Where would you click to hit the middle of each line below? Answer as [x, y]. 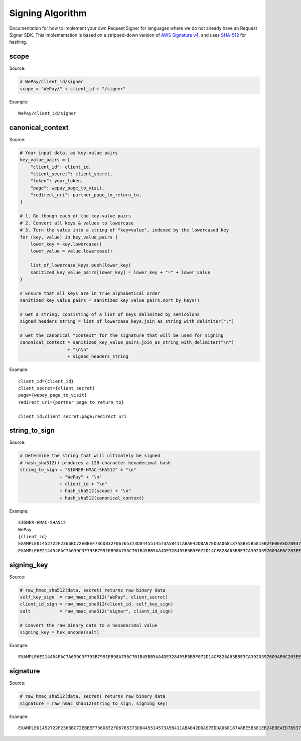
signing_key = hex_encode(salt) [60, 632]
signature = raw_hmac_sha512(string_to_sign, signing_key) [94, 703]
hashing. [18, 42]
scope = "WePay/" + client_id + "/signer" [73, 89]
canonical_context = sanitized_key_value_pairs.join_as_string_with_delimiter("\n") [127, 342]
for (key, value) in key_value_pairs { [69, 237]
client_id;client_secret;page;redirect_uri [72, 416]
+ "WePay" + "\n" [81, 477]
